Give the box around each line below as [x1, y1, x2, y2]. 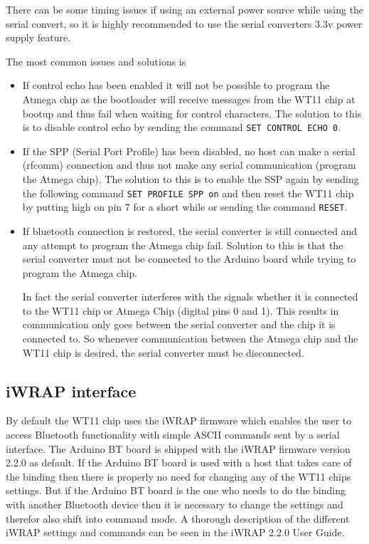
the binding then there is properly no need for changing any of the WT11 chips [6, 469, 351, 483]
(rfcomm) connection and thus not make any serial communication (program [22, 157, 356, 172]
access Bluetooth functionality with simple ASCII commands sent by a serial [6, 427, 340, 442]
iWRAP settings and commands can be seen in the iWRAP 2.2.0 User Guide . [6, 525, 345, 540]
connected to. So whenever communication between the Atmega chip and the [22, 331, 358, 346]
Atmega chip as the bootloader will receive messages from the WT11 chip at [22, 91, 355, 106]
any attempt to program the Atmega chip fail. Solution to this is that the [22, 237, 343, 252]
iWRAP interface [6, 380, 137, 402]
